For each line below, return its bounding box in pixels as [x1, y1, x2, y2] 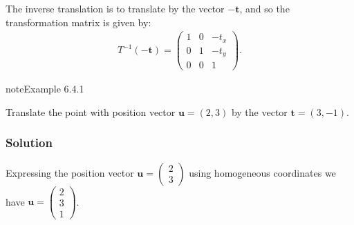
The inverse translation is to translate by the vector [6, 1, 225, 15]
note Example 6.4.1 [6, 81, 84, 96]
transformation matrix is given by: [6, 14, 151, 29]
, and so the [239, 1, 290, 15]
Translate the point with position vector [6, 104, 176, 119]
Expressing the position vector [6, 165, 134, 179]
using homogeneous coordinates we [189, 165, 336, 179]
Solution [6, 134, 53, 151]
